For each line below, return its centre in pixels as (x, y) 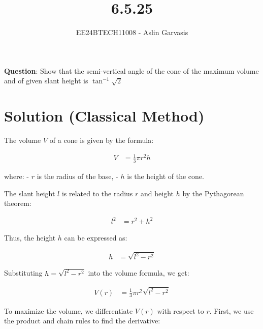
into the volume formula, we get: (139, 273)
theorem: (18, 203)
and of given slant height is (46, 81)
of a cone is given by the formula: (102, 140)
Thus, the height (30, 238)
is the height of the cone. (166, 176)
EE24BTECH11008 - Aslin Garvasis (132, 32)
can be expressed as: (96, 238)
